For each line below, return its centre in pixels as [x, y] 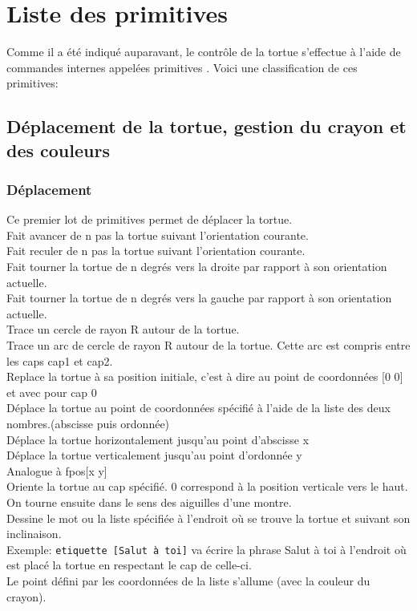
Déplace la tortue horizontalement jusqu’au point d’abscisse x [158, 439]
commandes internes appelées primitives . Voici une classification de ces [182, 67]
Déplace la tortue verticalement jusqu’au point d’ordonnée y [154, 455]
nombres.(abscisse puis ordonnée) [88, 424]
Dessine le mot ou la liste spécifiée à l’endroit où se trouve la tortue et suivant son [208, 518]
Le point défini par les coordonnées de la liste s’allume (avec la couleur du [188, 581]
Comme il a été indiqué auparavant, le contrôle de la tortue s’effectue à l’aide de [204, 52]
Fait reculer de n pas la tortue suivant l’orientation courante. [156, 251]
